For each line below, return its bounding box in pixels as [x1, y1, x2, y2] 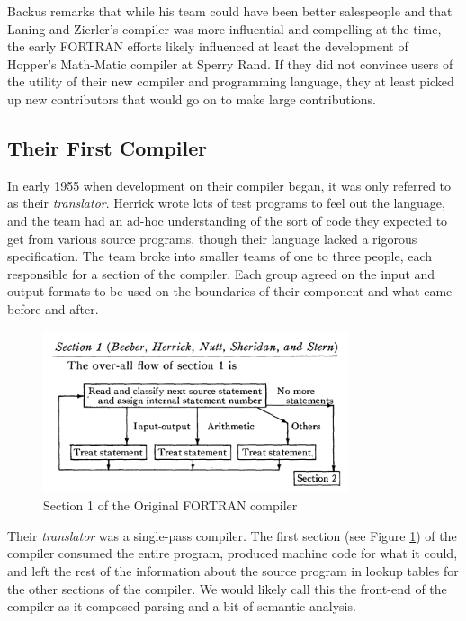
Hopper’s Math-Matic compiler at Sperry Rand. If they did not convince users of [7, 54, 453, 73]
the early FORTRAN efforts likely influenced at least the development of [7, 37, 408, 56]
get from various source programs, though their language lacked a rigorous [7, 229, 417, 247]
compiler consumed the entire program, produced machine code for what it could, [7, 544, 458, 562]
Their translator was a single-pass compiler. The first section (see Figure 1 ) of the [7, 526, 457, 544]
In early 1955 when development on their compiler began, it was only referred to [7, 175, 452, 194]
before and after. [7, 299, 99, 318]
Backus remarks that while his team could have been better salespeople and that [7, 2, 453, 20]
